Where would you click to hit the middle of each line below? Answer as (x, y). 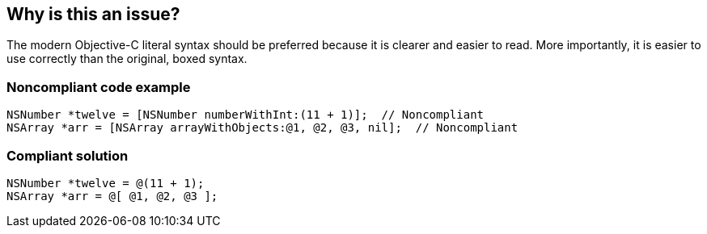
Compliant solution (68, 155)
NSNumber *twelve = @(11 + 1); (106, 183)
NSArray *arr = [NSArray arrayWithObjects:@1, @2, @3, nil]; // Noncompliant (262, 128)
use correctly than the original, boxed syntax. (127, 59)
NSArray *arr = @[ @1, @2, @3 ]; (112, 196)
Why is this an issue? (93, 14)
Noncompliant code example (99, 87)
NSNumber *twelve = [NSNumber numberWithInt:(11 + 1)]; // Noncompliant (246, 115)
